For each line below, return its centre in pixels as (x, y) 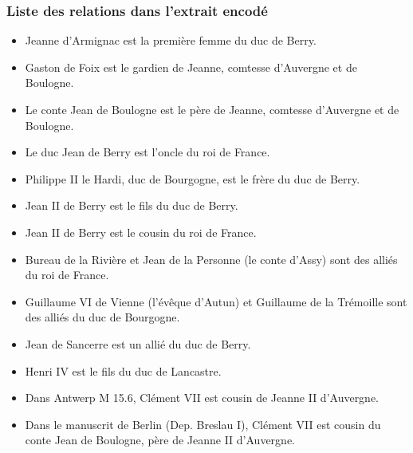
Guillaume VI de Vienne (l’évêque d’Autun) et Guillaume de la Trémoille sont (216, 301)
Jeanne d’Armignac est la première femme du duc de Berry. (171, 40)
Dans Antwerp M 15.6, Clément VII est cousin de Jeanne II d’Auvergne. (202, 398)
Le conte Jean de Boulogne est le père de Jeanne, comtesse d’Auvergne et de (212, 109)
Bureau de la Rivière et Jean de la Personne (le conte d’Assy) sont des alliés (211, 259)
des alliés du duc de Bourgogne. (102, 317)
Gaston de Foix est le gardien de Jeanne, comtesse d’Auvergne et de (191, 67)
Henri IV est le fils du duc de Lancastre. (123, 370)
